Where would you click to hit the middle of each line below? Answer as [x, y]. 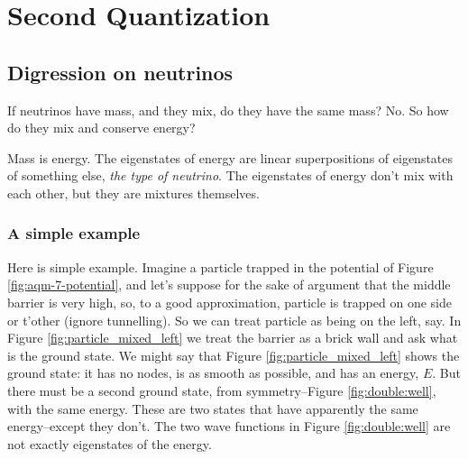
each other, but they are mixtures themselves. [133, 193]
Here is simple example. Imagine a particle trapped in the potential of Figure [220, 266]
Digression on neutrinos [120, 72]
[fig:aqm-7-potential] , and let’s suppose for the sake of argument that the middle [229, 285]
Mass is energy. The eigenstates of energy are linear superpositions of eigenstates [230, 157]
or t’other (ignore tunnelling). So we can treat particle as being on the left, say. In [234, 320]
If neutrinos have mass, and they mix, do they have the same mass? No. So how [228, 110]
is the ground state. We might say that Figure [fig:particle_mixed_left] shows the [234, 355]
